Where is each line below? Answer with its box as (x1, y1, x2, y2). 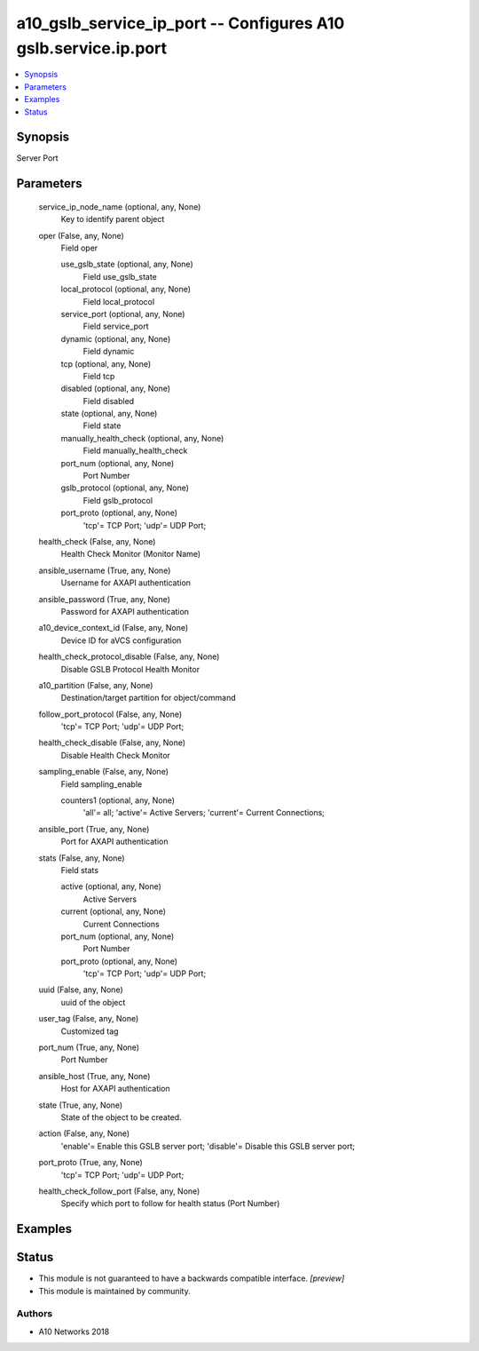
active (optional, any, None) (60, 881, 161, 892)
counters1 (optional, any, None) (60, 795, 176, 806)
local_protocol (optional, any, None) (60, 284, 191, 295)
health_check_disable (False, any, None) (38, 737, 186, 748)
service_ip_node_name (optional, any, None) (38, 201, 201, 212)
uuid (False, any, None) (38, 984, 123, 995)
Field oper (60, 242, 98, 253)
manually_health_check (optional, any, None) (60, 433, 224, 443)
